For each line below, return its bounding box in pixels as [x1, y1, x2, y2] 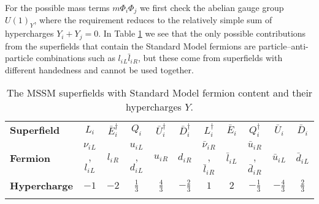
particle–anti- [258, 39, 309, 52]
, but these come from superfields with [137, 51, 283, 64]
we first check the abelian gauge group [139, 1, 284, 13]
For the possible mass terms [5, 1, 110, 13]
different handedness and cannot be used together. [5, 63, 194, 76]
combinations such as [36, 51, 115, 64]
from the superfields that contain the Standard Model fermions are [5, 39, 256, 52]
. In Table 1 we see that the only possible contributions [98, 27, 306, 40]
